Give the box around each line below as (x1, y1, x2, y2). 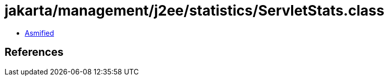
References (5, 46, 64, 59)
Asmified (25, 28, 54, 37)
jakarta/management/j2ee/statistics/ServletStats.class (5, 2, 384, 19)
